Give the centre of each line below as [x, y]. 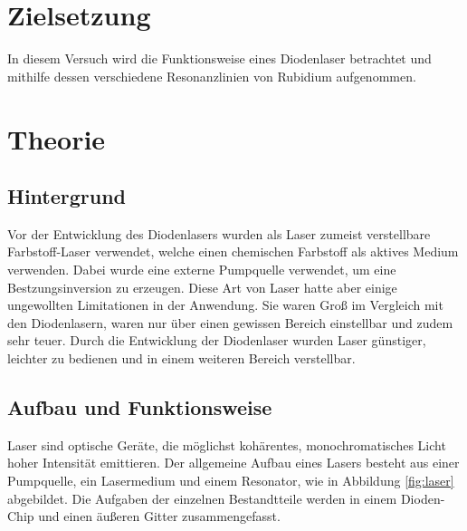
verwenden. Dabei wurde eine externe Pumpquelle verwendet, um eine [202, 270]
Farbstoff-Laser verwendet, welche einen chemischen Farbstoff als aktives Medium [233, 251]
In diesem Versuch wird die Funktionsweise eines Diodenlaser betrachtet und [219, 58]
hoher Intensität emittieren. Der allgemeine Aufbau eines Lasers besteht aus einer [233, 463]
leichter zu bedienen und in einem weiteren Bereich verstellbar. [181, 358]
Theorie [57, 138]
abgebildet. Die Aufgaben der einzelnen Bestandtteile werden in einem [202, 498]
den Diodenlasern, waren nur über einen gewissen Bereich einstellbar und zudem [230, 322]
